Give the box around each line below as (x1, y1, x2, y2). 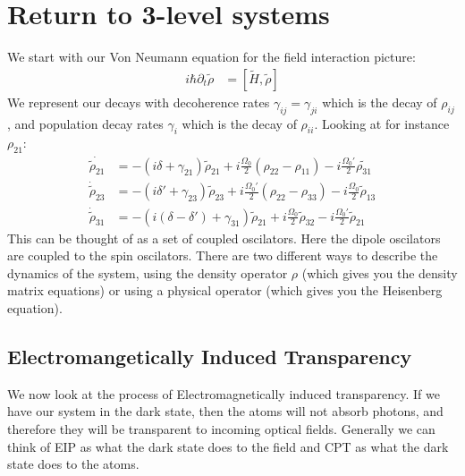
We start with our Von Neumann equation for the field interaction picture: (7, 47, 416, 66)
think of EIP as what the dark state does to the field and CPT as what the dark (7, 437, 449, 455)
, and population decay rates (7, 114, 164, 132)
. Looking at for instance (314, 114, 450, 132)
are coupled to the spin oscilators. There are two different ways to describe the (7, 246, 438, 265)
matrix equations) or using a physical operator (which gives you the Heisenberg (7, 281, 443, 300)
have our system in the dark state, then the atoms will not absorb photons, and (7, 402, 444, 421)
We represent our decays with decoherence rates (7, 92, 270, 111)
